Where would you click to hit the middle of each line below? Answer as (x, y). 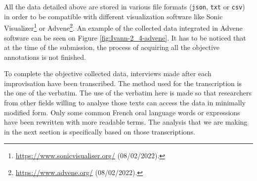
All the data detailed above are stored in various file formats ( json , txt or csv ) (125, 6)
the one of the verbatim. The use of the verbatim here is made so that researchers (128, 93)
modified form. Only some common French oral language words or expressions (122, 112)
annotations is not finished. (45, 57)
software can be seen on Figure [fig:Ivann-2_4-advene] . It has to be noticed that (125, 37)
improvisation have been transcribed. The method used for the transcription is (123, 83)
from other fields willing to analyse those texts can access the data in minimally (125, 103)
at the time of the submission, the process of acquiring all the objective (112, 47)
